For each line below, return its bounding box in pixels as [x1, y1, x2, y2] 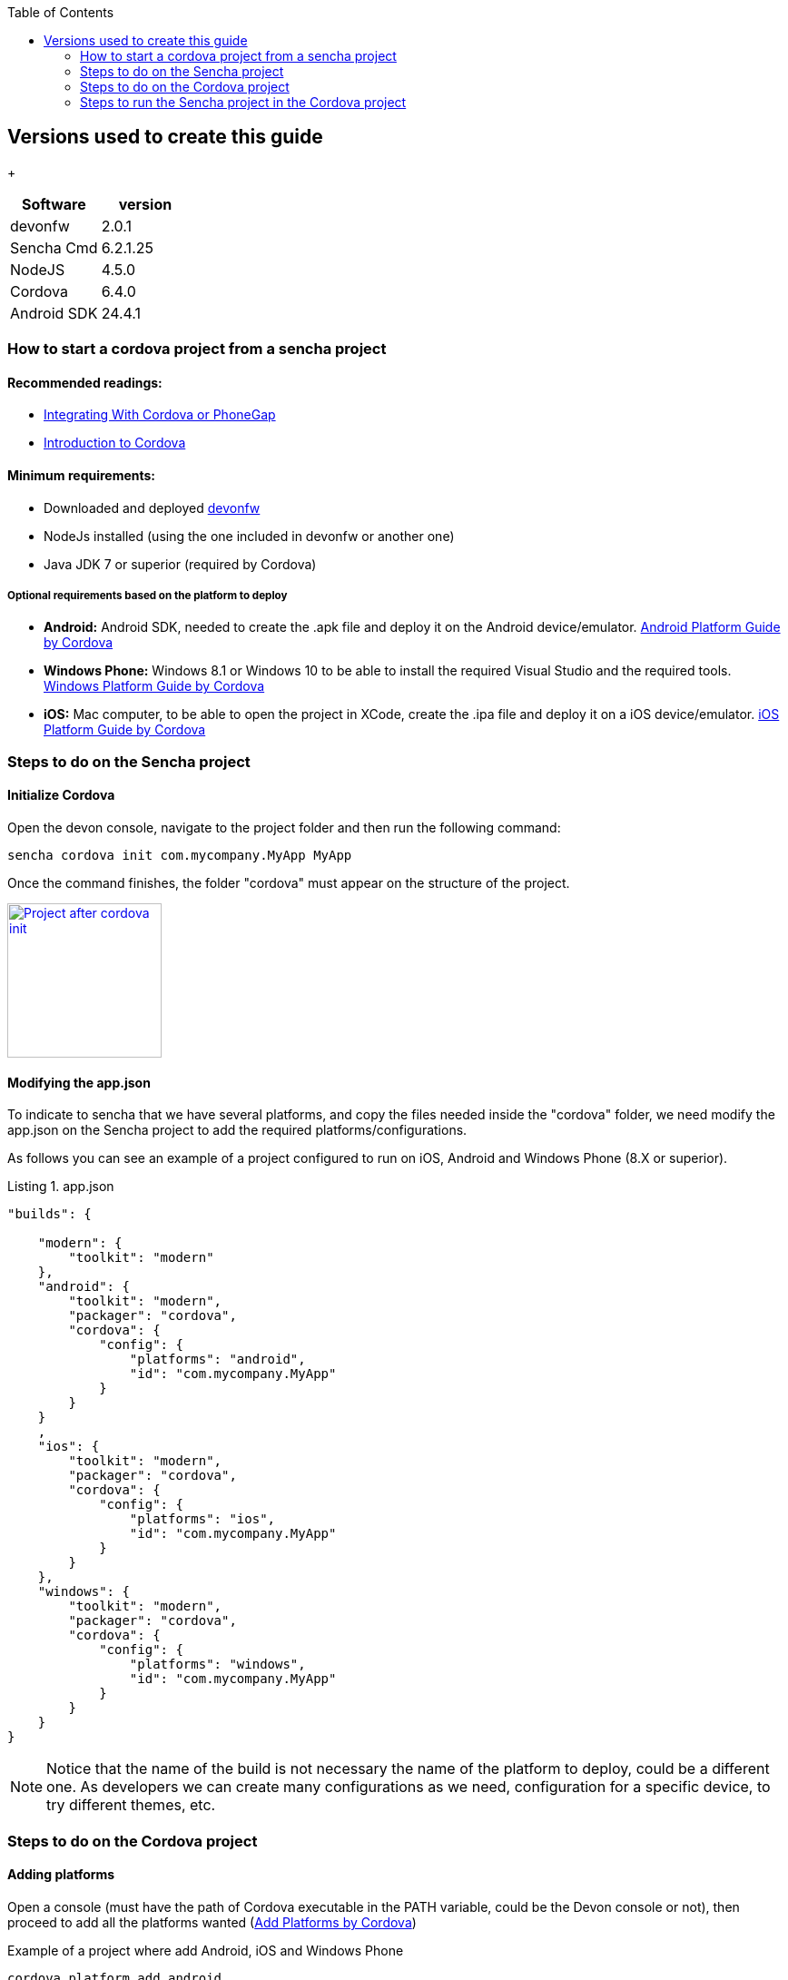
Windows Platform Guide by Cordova [44, 678, 265, 694]
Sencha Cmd [10, 238, 98, 257]
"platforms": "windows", [129, 1657, 306, 1672]
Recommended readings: [7, 374, 163, 390]
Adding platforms [7, 1867, 115, 1883]
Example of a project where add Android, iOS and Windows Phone [7, 1942, 404, 1958]
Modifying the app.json [7, 1074, 151, 1090]
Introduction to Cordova [44, 435, 186, 451]
